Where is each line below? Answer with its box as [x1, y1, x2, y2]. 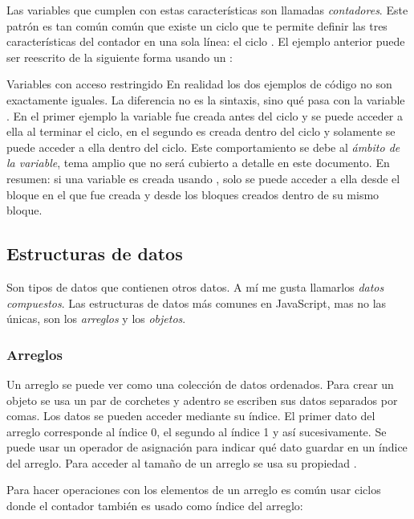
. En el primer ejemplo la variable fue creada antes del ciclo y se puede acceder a [6, 107, 403, 124]
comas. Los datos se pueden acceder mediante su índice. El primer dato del [6, 407, 375, 424]
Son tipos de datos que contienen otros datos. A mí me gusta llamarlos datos [6, 278, 384, 295]
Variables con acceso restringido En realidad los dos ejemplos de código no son [6, 76, 392, 92]
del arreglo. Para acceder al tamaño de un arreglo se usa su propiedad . [6, 454, 357, 471]
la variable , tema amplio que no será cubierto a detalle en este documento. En [6, 154, 390, 171]
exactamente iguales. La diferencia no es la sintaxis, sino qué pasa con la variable [6, 91, 405, 108]
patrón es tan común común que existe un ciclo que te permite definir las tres [6, 17, 388, 34]
